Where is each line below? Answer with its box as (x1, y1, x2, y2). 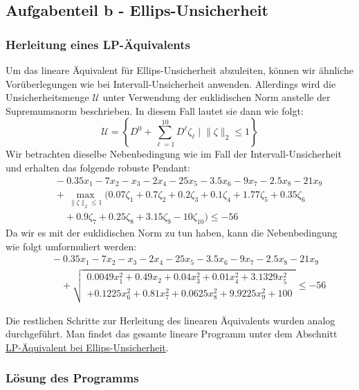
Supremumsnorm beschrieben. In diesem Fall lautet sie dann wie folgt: (6, 103, 304, 118)
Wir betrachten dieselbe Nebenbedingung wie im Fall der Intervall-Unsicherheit (6, 147, 342, 161)
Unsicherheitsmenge (6, 90, 89, 104)
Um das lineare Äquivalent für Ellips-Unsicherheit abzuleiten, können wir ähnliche (6, 63, 354, 77)
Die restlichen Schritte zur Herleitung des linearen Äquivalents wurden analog (6, 313, 335, 327)
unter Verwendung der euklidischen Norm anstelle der (102, 90, 331, 104)
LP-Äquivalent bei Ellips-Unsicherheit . (6, 340, 169, 354)
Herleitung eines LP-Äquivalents (6, 35, 190, 53)
